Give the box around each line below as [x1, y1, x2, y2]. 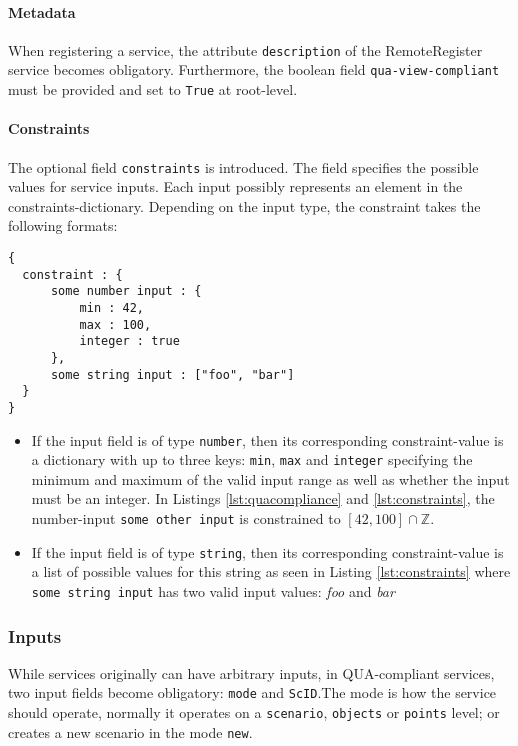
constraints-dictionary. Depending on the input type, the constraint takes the [8, 195, 481, 216]
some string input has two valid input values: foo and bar [31, 580, 395, 601]
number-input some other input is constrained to [31, 508, 341, 529]
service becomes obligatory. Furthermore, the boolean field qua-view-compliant [8, 59, 500, 80]
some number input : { [50, 284, 202, 299]
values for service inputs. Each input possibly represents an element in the [8, 176, 463, 197]
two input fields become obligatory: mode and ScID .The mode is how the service [8, 682, 497, 703]
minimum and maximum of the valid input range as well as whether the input [31, 468, 510, 489]
